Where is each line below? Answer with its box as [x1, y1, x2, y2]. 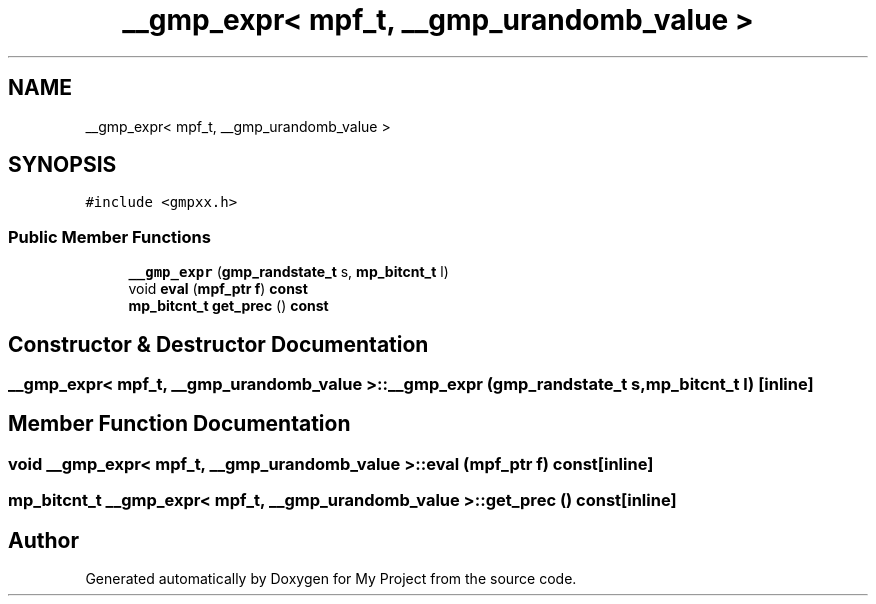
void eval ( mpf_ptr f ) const [128, 280, 308, 298]
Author [8, 527, 79, 553]
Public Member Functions [8, 226, 211, 247]
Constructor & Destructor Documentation [8, 331, 429, 357]
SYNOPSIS [8, 152, 117, 178]
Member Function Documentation [8, 411, 351, 437]
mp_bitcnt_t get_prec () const [128, 297, 329, 315]
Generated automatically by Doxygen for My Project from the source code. [85, 570, 577, 588]
